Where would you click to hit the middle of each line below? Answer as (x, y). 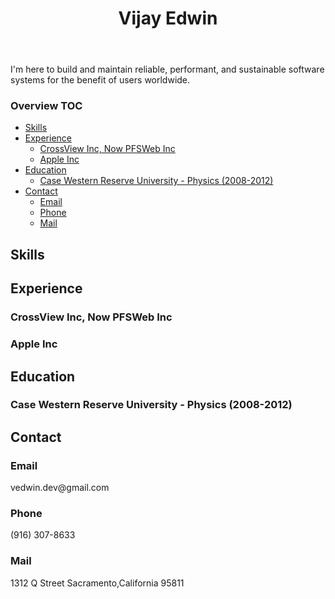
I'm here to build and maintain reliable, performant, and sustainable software (167, 69)
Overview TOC (46, 106)
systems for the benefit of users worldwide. (100, 80)
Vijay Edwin (168, 18)
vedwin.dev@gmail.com (60, 488)
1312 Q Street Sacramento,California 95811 (97, 583)
